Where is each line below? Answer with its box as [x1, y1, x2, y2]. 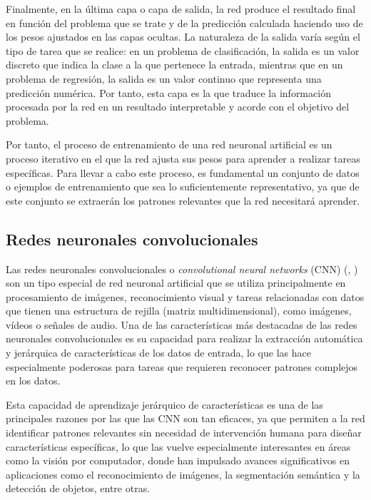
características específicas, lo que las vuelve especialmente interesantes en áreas [6, 439, 351, 454]
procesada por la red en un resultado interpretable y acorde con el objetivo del [6, 99, 350, 114]
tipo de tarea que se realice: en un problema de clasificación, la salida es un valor [6, 43, 360, 58]
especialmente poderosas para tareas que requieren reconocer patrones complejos [6, 359, 358, 374]
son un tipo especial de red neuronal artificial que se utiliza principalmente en [6, 275, 346, 290]
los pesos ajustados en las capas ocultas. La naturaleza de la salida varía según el [6, 29, 360, 44]
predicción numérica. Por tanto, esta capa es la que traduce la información [6, 85, 331, 100]
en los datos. [6, 373, 61, 388]
